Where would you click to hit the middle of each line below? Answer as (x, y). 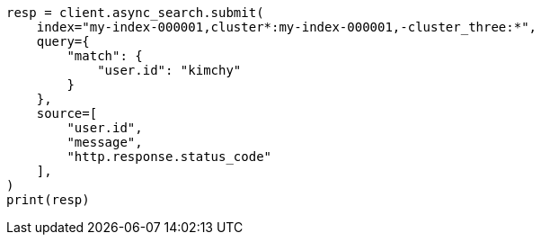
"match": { (105, 56)
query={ (63, 41)
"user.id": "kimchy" (169, 70)
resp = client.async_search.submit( (135, 13)
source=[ (67, 113)
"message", (105, 142)
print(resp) (48, 200)
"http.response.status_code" (169, 157)
